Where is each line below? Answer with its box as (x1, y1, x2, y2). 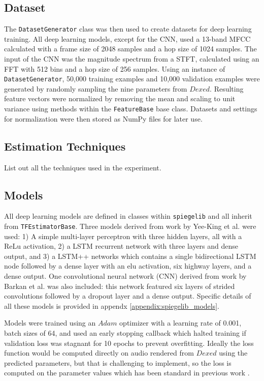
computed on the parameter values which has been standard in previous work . (4, 367, 250, 378)
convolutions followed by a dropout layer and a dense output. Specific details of (4, 290, 251, 301)
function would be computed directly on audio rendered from (4, 347, 194, 358)
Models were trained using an (4, 317, 96, 328)
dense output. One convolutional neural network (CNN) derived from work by (4, 271, 247, 281)
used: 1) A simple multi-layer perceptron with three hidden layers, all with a (4, 230, 242, 241)
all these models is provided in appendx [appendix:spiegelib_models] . (4, 300, 219, 311)
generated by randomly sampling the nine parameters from (4, 83, 187, 94)
